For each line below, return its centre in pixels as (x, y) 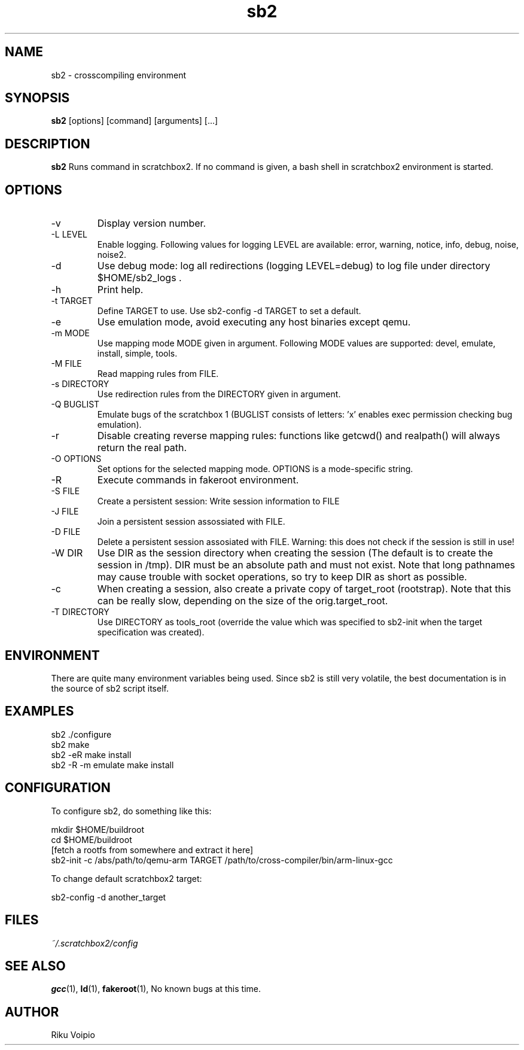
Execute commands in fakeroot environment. (198, 480)
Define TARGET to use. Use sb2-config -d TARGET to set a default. (229, 311)
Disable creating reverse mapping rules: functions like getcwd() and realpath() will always (298, 436)
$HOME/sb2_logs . (139, 278)
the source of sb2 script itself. (110, 688)
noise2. (112, 255)
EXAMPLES (39, 711)
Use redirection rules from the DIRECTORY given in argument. (219, 394)
